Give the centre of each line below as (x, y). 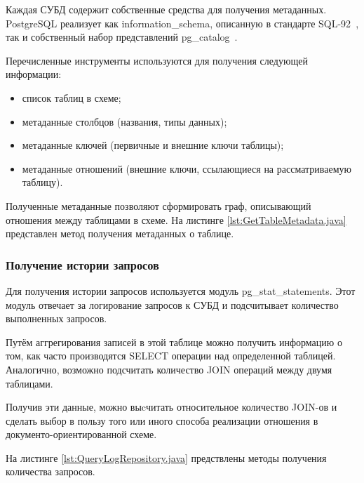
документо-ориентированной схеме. (81, 434)
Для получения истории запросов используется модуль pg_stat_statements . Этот (181, 290)
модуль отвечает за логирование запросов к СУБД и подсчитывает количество (172, 304)
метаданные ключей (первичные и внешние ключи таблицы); (153, 145)
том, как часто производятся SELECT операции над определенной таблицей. (171, 356)
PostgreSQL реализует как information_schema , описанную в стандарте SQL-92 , (182, 23)
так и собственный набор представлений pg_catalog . (122, 37)
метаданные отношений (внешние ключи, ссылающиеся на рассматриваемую (187, 168)
